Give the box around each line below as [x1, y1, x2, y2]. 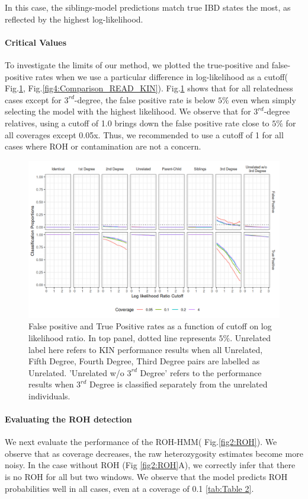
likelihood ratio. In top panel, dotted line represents [28, 331, 216, 344]
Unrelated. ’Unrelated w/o [28, 366, 124, 379]
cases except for [5, 93, 62, 106]
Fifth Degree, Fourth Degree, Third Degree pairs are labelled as [28, 355, 260, 367]
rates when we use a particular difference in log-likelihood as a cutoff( [35, 70, 288, 82]
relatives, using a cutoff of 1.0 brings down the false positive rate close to [5, 116, 269, 129]
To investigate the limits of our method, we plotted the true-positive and [5, 58, 269, 71]
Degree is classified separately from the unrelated [89, 378, 268, 390]
